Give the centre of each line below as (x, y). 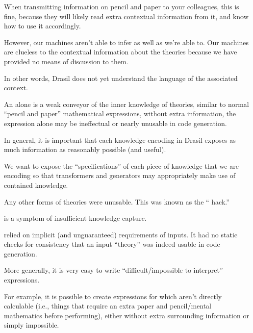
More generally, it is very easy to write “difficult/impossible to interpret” (114, 270)
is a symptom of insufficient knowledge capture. (75, 218)
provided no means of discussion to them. (66, 61)
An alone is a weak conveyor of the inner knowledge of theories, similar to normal (126, 104)
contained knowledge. (36, 185)
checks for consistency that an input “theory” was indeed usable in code (112, 244)
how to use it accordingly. (42, 26)
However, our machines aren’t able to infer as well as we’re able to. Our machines (126, 42)
